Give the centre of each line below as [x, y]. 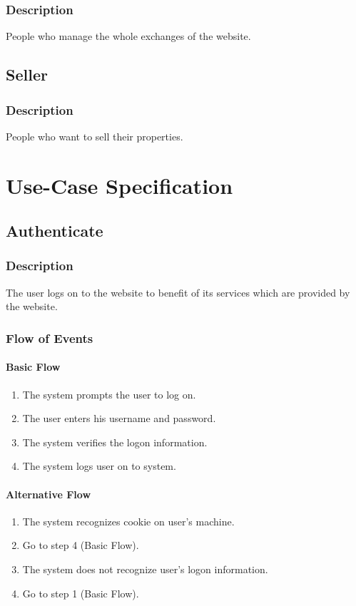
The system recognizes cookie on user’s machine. [128, 521]
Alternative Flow [49, 494]
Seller [27, 75]
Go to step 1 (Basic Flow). [81, 593]
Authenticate [55, 231]
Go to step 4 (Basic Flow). [81, 545]
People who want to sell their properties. [95, 136]
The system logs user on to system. [99, 466]
